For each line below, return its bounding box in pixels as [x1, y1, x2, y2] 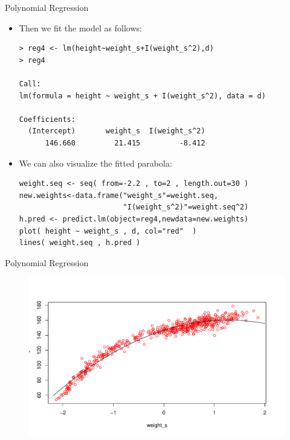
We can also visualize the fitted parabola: [19, 156, 172, 169]
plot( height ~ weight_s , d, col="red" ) [19, 226, 197, 235]
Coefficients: [19, 115, 76, 124]
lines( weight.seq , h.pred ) [19, 238, 141, 247]
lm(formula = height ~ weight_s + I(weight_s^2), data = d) [19, 91, 266, 100]
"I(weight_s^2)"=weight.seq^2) [123, 203, 249, 212]
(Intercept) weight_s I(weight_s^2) [28, 127, 205, 136]
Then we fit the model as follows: [19, 21, 142, 34]
